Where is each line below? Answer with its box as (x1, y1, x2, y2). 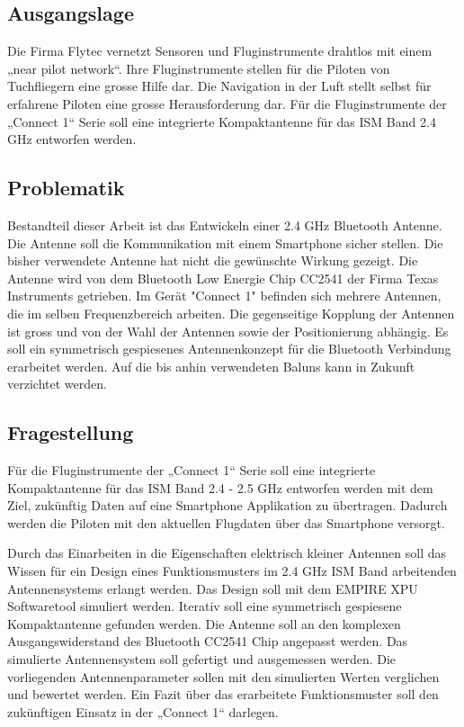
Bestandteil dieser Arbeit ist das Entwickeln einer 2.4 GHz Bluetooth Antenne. (7, 215, 442, 234)
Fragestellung (7, 418, 134, 446)
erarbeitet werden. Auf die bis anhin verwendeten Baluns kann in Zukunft (7, 356, 415, 375)
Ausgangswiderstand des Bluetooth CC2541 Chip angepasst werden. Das (7, 632, 408, 651)
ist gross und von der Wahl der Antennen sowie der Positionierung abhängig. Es (7, 321, 449, 340)
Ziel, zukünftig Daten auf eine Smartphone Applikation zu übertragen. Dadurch (7, 496, 448, 515)
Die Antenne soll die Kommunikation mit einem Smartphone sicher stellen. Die (7, 233, 443, 252)
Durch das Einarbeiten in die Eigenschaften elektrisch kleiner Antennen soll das (7, 543, 447, 562)
